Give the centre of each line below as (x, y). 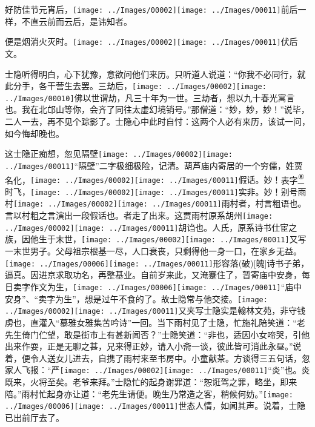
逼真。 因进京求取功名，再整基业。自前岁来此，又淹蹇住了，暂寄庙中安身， (153, 275)
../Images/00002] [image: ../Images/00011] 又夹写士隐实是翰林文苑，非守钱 (155, 310)
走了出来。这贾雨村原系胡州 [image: (202, 215)
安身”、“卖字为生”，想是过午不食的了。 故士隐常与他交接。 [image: (136, 298)
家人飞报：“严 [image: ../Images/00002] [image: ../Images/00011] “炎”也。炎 (157, 370)
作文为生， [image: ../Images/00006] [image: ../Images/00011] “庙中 (166, 286)
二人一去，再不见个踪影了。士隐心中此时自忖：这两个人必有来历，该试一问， (157, 121)
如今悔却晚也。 (35, 133)
